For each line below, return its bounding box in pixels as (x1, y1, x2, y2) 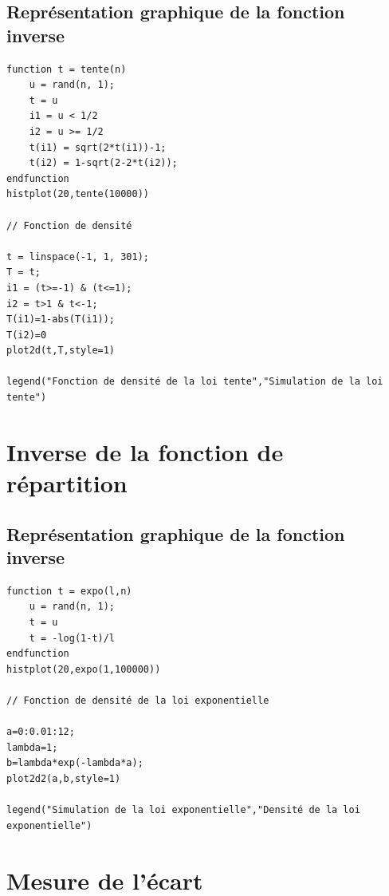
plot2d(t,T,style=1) (6, 345, 116, 357)
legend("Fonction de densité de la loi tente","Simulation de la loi (6, 376, 383, 388)
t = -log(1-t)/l (29, 632, 116, 644)
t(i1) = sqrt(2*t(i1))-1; (29, 141, 167, 153)
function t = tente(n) (6, 63, 127, 75)
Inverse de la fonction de (6, 435, 284, 468)
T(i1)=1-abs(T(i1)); (6, 314, 116, 326)
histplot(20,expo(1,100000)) (6, 663, 161, 675)
